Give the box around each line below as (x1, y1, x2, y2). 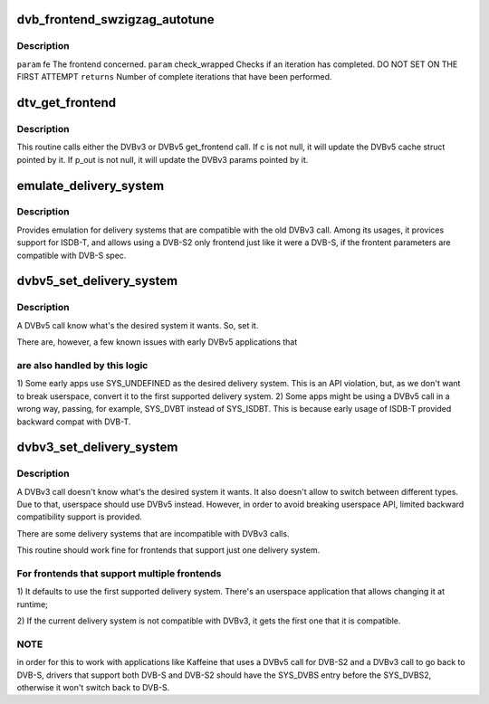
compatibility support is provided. (16, 511, 142, 522)
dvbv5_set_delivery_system (16, 273, 178, 289)
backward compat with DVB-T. (16, 416, 131, 427)
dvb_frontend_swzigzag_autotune (16, 12, 215, 27)
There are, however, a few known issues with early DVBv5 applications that (16, 337, 298, 347)
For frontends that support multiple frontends (16, 566, 222, 579)
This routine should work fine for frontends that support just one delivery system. (16, 545, 321, 556)
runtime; (16, 598, 49, 610)
